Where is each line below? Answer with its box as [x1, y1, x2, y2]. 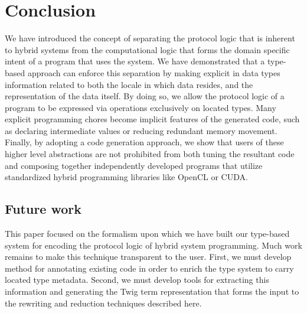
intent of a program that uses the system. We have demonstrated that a [5, 55, 265, 67]
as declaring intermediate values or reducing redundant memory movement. [5, 124, 277, 136]
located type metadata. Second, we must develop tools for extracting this [5, 273, 269, 286]
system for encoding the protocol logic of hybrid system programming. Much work [5, 239, 302, 251]
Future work [5, 200, 82, 218]
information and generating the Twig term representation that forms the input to [5, 285, 299, 298]
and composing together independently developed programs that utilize [5, 159, 263, 171]
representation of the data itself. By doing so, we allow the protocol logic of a [5, 90, 285, 102]
